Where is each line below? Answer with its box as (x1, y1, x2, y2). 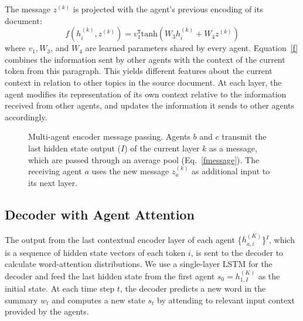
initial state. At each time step (5, 282, 115, 295)
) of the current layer (124, 141, 200, 154)
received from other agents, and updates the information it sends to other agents (5, 99, 295, 111)
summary (5, 293, 38, 306)
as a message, (209, 141, 257, 154)
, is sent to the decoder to (190, 246, 284, 258)
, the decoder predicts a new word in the (120, 282, 266, 295)
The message (5, 3, 50, 15)
